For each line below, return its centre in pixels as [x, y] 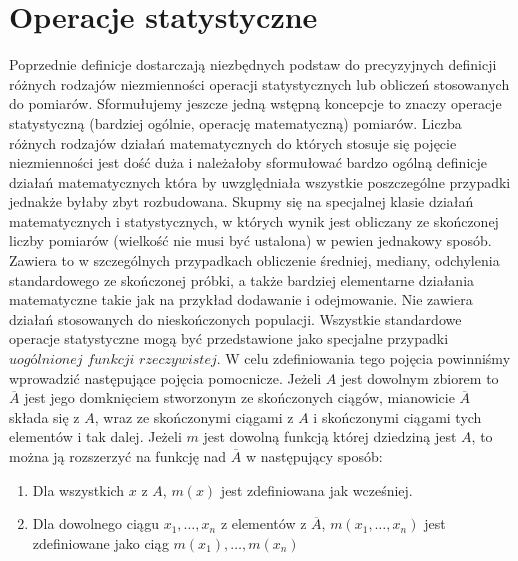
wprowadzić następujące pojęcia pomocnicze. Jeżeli [165, 377]
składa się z [44, 416]
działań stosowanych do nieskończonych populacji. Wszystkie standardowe [235, 318]
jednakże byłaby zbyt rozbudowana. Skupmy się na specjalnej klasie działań [241, 201]
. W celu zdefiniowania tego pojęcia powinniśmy [363, 358]
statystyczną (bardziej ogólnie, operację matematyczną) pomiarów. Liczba [235, 122]
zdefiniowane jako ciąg [100, 542]
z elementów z [263, 523]
